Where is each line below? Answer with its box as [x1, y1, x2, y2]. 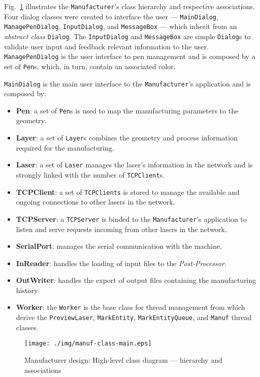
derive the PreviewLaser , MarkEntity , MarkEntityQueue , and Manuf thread [16, 312, 252, 323]
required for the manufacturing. [16, 142, 114, 153]
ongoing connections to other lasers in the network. [16, 196, 175, 207]
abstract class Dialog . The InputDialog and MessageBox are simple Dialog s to [4, 31, 251, 41]
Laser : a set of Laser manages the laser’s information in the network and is [16, 159, 253, 170]
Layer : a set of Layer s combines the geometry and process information [16, 132, 238, 143]
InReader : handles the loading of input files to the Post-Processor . [16, 257, 226, 268]
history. [16, 284, 40, 295]
